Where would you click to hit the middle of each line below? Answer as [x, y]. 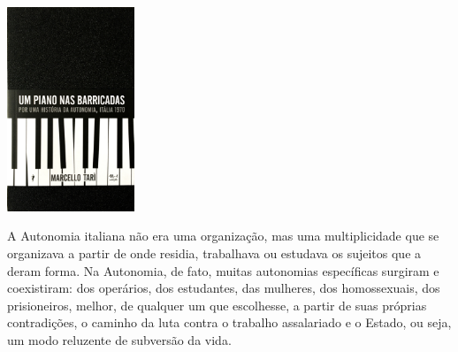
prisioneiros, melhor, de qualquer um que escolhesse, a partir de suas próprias [217, 305]
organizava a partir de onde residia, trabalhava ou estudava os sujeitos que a [214, 253]
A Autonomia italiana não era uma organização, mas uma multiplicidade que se [223, 236]
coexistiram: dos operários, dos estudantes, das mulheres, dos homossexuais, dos [224, 288]
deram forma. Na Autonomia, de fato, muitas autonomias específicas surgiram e [223, 270]
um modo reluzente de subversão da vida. [119, 339]
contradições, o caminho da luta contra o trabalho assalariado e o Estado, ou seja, [229, 322]
